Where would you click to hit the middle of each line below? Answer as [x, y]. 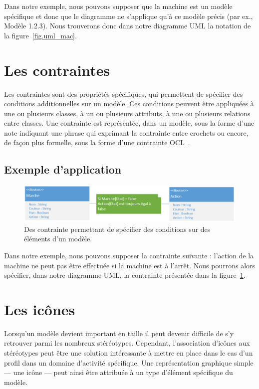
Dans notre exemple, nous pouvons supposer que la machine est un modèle [118, 6]
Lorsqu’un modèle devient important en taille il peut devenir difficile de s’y [119, 333]
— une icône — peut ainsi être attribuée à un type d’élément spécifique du [119, 372]
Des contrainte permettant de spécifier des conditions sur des [117, 229]
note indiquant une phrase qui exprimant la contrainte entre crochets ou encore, [126, 132]
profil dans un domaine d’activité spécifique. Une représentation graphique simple [129, 362]
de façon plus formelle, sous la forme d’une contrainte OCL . [97, 142]
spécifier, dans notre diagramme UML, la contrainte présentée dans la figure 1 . [125, 275]
